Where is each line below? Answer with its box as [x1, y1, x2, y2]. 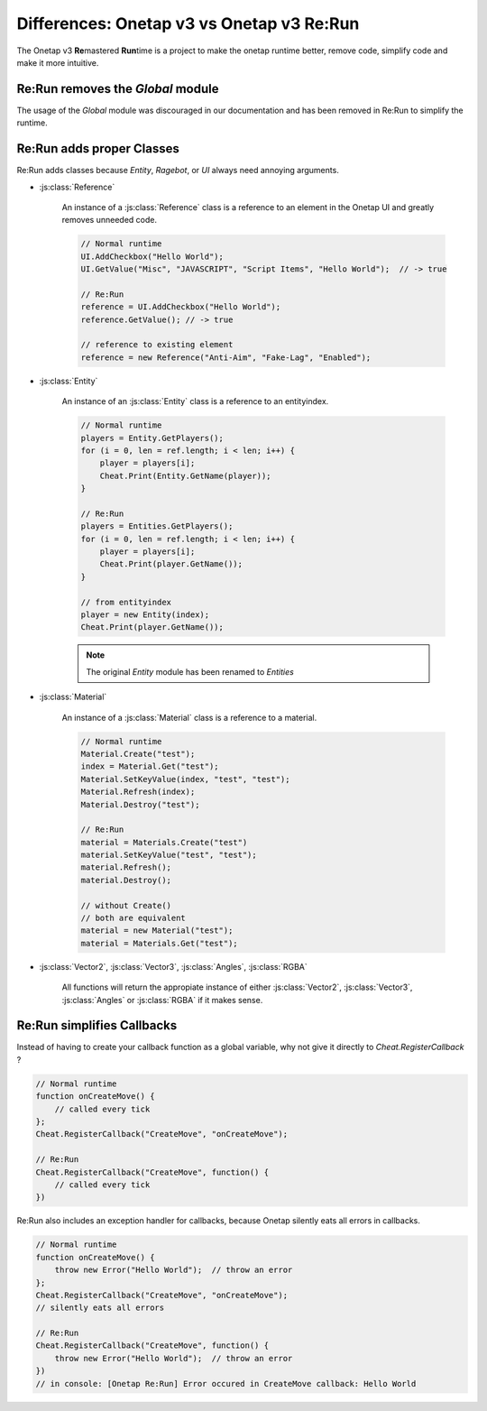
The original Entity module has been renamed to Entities [86, 666, 295, 677]
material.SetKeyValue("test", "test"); [80, 850, 257, 861]
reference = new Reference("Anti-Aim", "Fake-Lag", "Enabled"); [80, 352, 372, 363]
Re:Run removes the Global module [16, 81, 220, 97]
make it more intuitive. [16, 57, 99, 68]
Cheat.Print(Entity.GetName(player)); [99, 470, 271, 481]
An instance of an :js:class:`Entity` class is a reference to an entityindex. [61, 396, 329, 407]
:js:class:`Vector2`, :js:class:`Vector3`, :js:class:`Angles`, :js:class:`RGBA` [39, 961, 308, 972]
